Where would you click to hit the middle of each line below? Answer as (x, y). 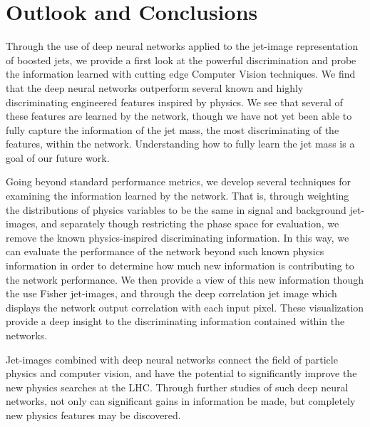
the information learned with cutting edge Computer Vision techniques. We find (181, 74)
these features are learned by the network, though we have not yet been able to (179, 116)
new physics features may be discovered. (93, 415)
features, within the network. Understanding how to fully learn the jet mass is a (180, 144)
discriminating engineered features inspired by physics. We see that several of (174, 102)
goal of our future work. (58, 157)
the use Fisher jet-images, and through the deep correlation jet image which (171, 293)
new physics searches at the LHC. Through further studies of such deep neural (177, 387)
